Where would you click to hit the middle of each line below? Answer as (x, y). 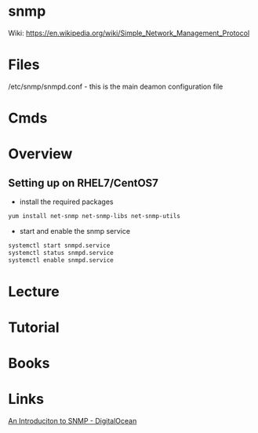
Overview (40, 154)
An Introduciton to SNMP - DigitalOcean (73, 421)
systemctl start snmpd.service (59, 246)
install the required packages (66, 202)
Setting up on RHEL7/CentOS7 (84, 183)
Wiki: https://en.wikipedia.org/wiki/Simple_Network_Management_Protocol (129, 33)
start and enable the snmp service (75, 231)
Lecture (34, 291)
